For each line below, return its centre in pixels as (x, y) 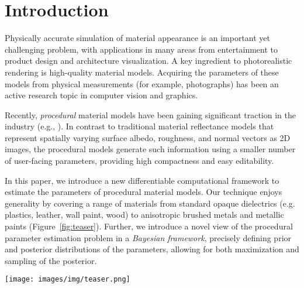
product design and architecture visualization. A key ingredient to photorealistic (148, 61)
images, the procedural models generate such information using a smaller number (150, 149)
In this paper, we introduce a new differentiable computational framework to (142, 180)
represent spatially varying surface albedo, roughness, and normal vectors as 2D (148, 137)
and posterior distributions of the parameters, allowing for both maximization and (152, 249)
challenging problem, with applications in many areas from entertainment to (141, 49)
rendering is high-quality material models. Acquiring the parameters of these (142, 72)
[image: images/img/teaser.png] (68, 280)
